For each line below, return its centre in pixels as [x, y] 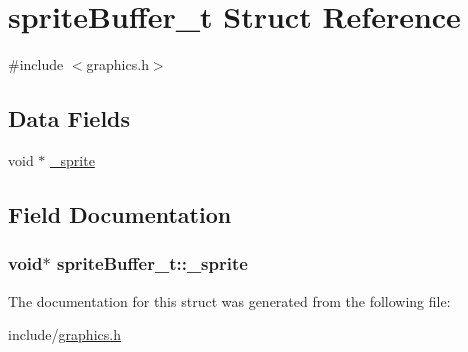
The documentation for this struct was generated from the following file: [229, 300]
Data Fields [69, 118]
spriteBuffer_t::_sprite [152, 263]
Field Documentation [120, 213]
